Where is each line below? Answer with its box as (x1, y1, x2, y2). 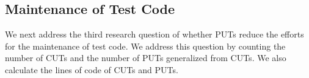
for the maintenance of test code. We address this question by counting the (5, 39, 286, 52)
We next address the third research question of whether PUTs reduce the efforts (5, 28, 304, 41)
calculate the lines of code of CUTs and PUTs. (5, 63, 178, 76)
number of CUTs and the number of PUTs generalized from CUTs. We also (5, 51, 286, 64)
